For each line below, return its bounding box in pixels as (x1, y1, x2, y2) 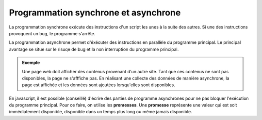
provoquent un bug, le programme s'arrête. (9, 30, 96, 36)
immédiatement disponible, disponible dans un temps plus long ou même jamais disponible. (9, 109, 192, 115)
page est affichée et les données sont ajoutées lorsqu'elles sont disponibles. (22, 82, 176, 88)
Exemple (22, 60, 40, 66)
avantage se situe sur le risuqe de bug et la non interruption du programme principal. (9, 46, 179, 52)
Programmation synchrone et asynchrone (9, 7, 181, 18)
